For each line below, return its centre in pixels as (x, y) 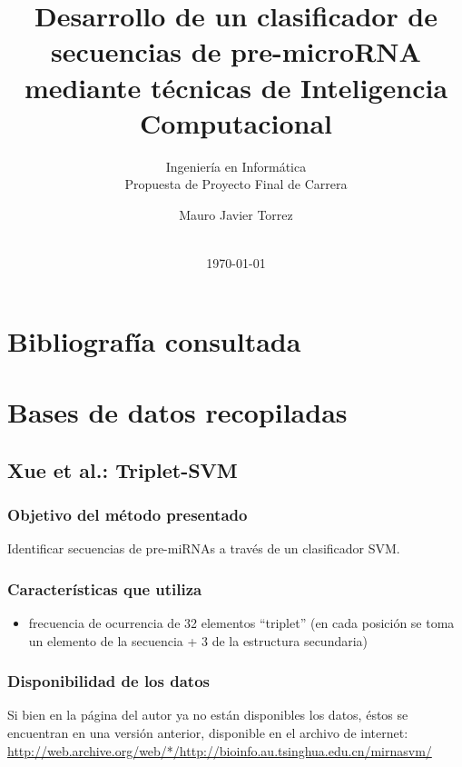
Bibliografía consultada (154, 340)
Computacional (236, 122)
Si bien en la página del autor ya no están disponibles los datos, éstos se (208, 715)
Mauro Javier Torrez (236, 214)
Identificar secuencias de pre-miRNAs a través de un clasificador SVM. (204, 548)
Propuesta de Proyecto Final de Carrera (236, 184)
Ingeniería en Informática (236, 166)
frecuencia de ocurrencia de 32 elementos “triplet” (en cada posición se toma (241, 623)
